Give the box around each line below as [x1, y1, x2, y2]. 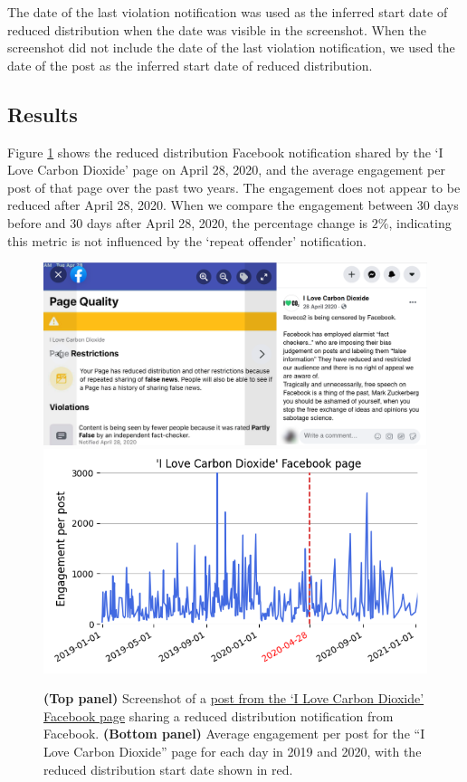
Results [7, 100, 78, 128]
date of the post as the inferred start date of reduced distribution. [7, 55, 373, 74]
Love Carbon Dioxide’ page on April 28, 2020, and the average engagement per [7, 160, 445, 179]
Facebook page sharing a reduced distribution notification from [43, 706, 394, 725]
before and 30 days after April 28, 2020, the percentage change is [7, 213, 368, 232]
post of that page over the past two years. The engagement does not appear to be [7, 177, 461, 196]
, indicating [388, 213, 452, 232]
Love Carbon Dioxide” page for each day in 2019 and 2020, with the [43, 742, 422, 761]
